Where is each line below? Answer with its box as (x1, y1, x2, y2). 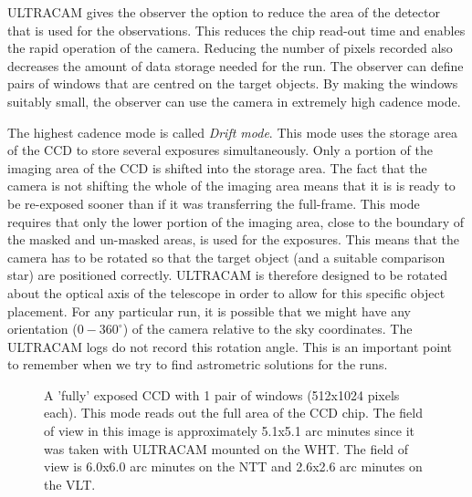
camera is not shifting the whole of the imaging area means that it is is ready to (7, 176, 456, 195)
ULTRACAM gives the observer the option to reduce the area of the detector (7, 3, 440, 21)
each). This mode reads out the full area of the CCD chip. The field (44, 403, 423, 422)
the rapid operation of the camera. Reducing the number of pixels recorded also (7, 38, 453, 57)
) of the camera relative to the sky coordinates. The (122, 319, 413, 338)
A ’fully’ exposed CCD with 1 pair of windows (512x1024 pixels (44, 385, 400, 404)
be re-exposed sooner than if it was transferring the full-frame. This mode (7, 193, 420, 212)
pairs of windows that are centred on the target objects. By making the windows (7, 74, 458, 93)
